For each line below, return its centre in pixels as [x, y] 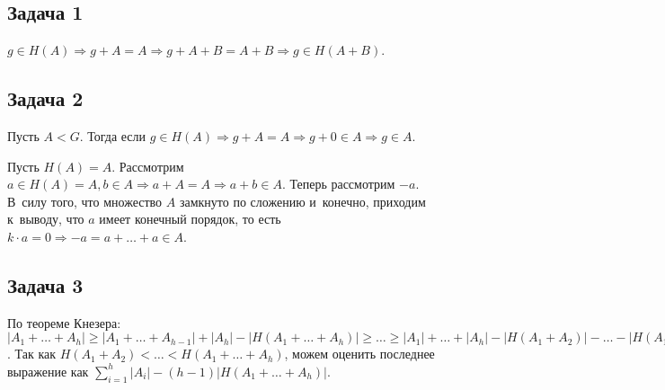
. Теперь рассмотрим [338, 184]
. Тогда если [113, 136]
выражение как [48, 371]
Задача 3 [45, 284]
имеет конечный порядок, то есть [190, 219]
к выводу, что [46, 219]
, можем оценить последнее [359, 354]
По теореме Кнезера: [64, 322]
